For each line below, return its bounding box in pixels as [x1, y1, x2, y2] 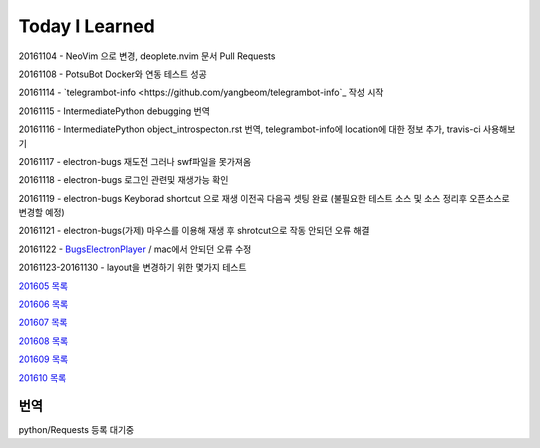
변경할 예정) [18, 206, 65, 219]
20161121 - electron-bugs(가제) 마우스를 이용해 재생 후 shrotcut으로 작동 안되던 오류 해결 [18, 225, 370, 237]
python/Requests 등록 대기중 [18, 424, 135, 436]
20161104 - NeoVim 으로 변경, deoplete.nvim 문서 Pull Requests [18, 50, 276, 62]
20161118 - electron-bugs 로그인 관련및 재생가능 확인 [18, 174, 229, 186]
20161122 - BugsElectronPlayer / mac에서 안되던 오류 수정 [18, 243, 252, 255]
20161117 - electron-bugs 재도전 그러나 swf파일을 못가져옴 [18, 155, 252, 167]
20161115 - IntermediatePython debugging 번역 [18, 105, 210, 117]
